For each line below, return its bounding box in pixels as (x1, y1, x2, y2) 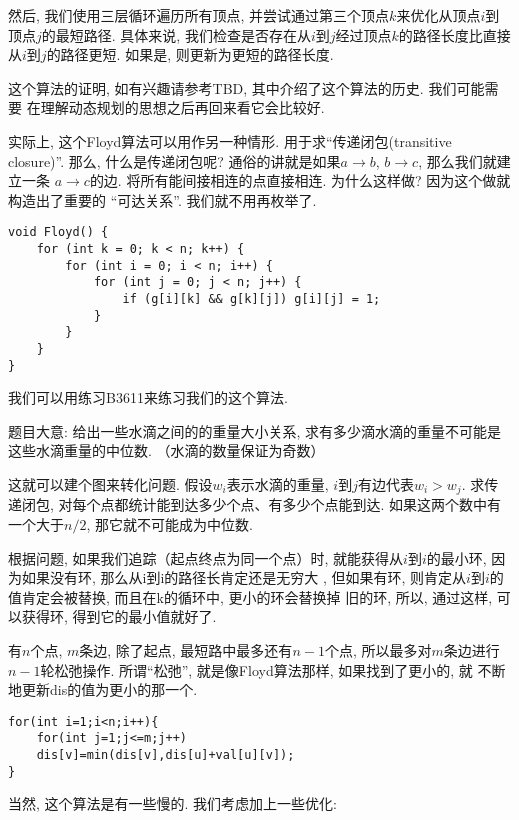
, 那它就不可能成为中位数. (86, 514, 253, 535)
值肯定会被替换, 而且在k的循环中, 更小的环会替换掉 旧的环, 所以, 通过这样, (8, 586, 493, 607)
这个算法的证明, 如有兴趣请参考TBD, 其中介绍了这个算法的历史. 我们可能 (8, 77, 485, 98)
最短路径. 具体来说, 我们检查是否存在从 (55, 24, 311, 45)
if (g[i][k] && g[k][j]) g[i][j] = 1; (122, 291, 381, 306)
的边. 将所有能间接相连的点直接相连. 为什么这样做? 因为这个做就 (89, 170, 511, 191)
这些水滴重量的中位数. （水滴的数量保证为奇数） (8, 440, 325, 461)
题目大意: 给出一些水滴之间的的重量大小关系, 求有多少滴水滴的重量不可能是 (8, 420, 502, 441)
